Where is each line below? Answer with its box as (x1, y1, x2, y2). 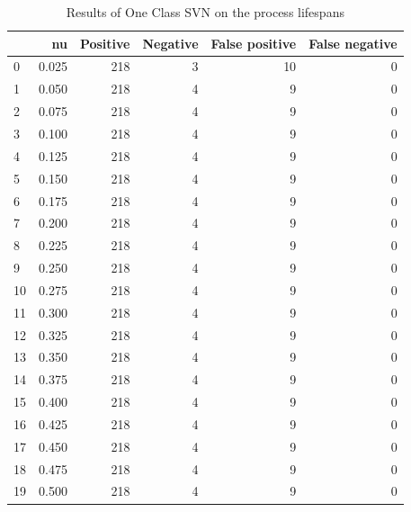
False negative (308, 33, 398, 52)
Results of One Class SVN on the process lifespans (66, 3, 344, 21)
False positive (210, 33, 297, 52)
